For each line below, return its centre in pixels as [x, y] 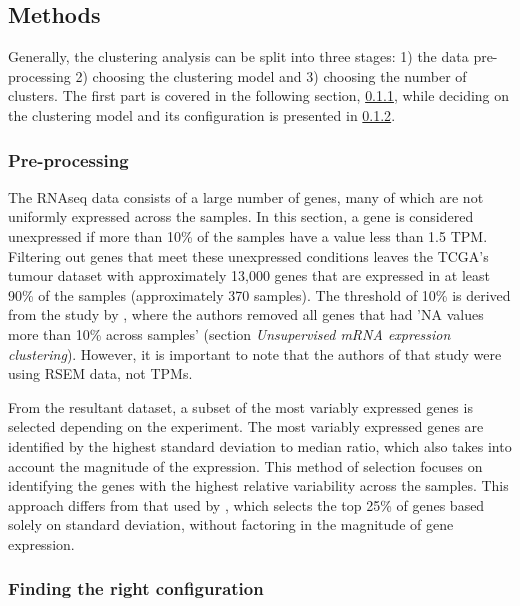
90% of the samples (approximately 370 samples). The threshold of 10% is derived [259, 294]
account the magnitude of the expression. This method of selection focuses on [245, 465]
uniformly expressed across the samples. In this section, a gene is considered [241, 216]
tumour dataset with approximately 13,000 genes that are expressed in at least [249, 275]
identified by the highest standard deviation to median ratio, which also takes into [260, 445]
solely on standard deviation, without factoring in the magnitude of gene [231, 524]
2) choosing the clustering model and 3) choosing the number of [271, 75]
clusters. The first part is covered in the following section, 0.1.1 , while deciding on [259, 95]
